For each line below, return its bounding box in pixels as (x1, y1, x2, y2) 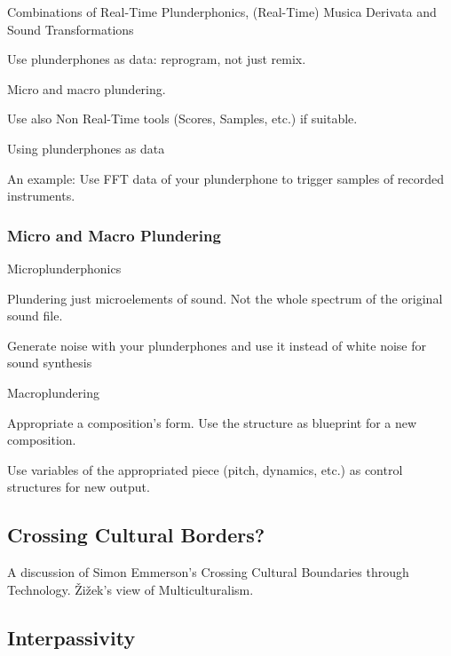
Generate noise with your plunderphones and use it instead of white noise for (7, 336, 426, 354)
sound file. (7, 306, 63, 325)
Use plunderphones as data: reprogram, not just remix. (7, 50, 306, 68)
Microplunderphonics (7, 258, 122, 277)
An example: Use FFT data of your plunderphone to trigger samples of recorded (7, 169, 445, 187)
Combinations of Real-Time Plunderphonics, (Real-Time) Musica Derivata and (7, 3, 437, 20)
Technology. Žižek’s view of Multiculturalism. (7, 580, 254, 598)
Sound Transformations (7, 20, 134, 38)
